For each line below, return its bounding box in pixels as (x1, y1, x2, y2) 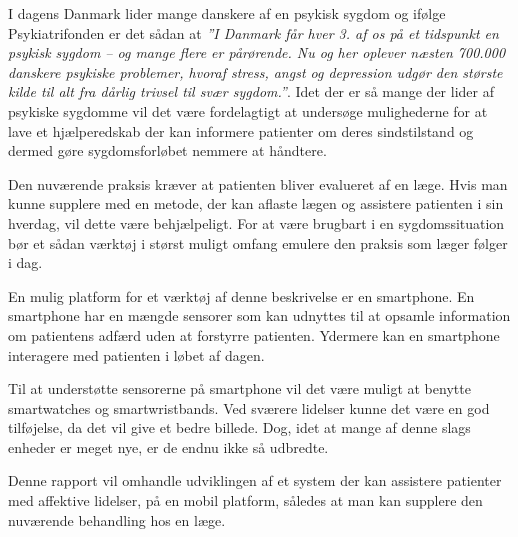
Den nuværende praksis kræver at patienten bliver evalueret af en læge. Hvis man (8, 173, 508, 194)
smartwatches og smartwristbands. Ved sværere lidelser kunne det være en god (8, 397, 490, 418)
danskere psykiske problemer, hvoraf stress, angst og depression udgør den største (8, 61, 503, 82)
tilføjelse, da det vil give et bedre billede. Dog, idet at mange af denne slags (8, 417, 471, 438)
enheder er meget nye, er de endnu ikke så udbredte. (8, 436, 329, 457)
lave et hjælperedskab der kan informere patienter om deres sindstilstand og (8, 120, 474, 141)
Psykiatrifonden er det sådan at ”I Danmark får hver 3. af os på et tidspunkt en (8, 22, 499, 43)
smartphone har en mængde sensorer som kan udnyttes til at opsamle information (8, 305, 511, 326)
